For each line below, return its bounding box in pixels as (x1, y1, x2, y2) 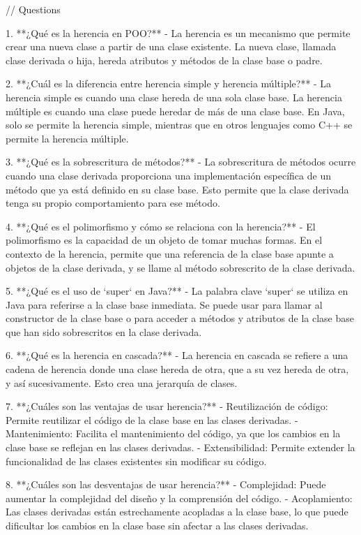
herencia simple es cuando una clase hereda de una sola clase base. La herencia (6, 89, 342, 104)
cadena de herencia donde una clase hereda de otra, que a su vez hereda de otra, (6, 362, 349, 376)
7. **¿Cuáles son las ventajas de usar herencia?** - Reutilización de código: (6, 399, 328, 413)
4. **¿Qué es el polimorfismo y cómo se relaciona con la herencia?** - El (6, 219, 316, 233)
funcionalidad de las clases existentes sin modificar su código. (6, 453, 267, 468)
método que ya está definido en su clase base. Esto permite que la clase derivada (6, 182, 349, 196)
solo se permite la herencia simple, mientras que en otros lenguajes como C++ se (6, 117, 353, 132)
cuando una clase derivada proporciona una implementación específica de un (6, 168, 331, 182)
